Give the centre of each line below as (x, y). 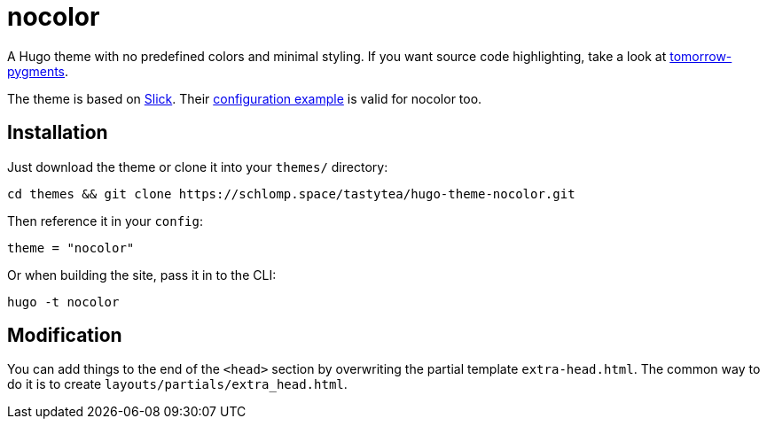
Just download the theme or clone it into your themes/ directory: (198, 167)
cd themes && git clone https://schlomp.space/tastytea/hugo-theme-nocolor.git (291, 194)
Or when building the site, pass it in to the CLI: (142, 275)
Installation (58, 133)
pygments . (38, 71)
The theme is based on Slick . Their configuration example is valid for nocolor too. (245, 98)
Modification (65, 336)
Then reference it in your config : (105, 221)
